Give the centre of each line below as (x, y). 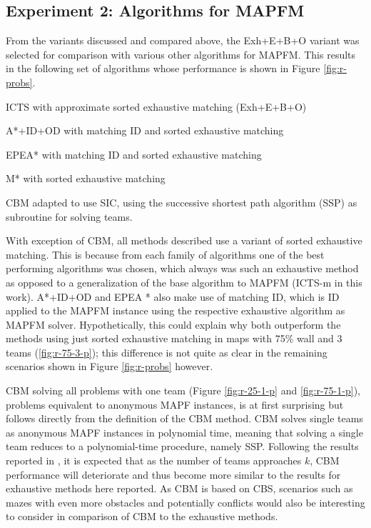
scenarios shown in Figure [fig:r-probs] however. (110, 366)
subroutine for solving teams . (69, 216)
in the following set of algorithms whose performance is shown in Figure (163, 68)
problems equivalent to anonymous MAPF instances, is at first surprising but (175, 404)
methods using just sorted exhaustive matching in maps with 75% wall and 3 (174, 338)
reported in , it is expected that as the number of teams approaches (154, 460)
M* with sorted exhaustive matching (86, 178)
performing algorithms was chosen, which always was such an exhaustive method (182, 268)
